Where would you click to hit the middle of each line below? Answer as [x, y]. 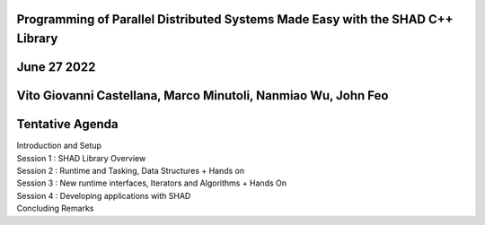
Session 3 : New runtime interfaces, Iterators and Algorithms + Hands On [152, 183]
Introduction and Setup [59, 146]
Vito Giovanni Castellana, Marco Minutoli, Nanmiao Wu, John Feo [203, 95]
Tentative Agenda [67, 124]
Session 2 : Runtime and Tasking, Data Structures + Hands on [131, 170]
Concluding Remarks [55, 208]
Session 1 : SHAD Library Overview [81, 158]
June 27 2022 [56, 67]
